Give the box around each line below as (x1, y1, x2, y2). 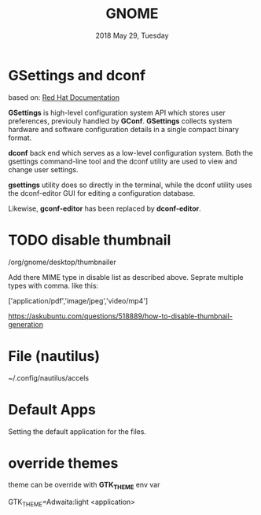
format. (8, 133, 32, 142)
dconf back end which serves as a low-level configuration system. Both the (8, 148, 253, 157)
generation (8, 319, 43, 329)
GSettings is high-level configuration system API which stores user (8, 108, 226, 117)
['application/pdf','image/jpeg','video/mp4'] (8, 296, 148, 305)
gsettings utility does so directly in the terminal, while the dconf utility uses (8, 180, 252, 189)
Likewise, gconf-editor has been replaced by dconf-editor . (8, 204, 202, 213)
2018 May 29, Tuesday (95, 31, 169, 40)
